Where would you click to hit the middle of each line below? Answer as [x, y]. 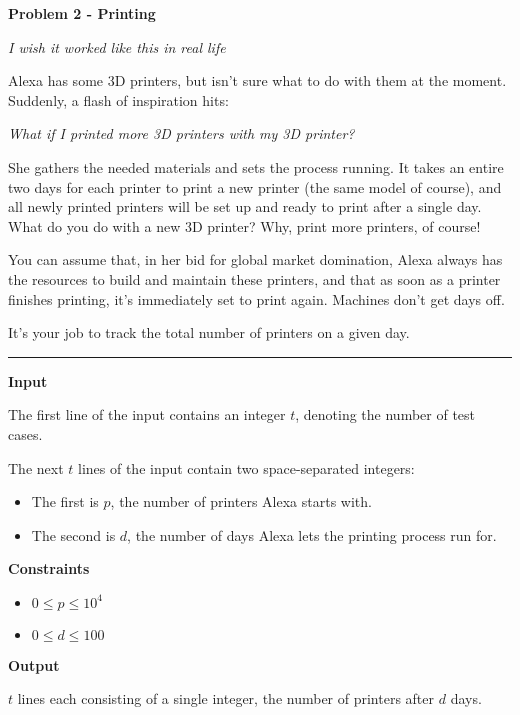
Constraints [49, 568]
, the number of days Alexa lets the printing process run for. [312, 534]
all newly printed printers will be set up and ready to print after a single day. [245, 206]
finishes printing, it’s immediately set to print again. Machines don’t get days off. [256, 298]
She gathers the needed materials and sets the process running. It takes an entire [256, 166]
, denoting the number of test [385, 414]
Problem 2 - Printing [82, 13]
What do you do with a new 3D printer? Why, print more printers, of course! [244, 225]
